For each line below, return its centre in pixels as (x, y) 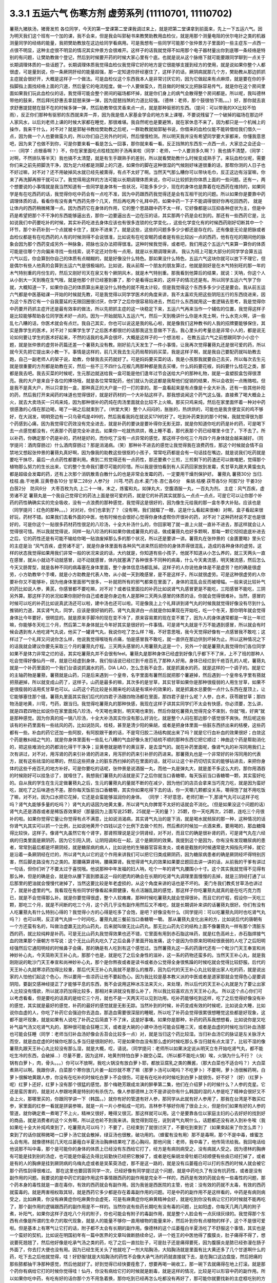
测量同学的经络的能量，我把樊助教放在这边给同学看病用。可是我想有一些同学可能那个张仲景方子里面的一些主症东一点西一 (137, 43)
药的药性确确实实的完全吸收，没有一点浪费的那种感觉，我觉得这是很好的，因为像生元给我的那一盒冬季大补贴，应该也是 (135, 502)
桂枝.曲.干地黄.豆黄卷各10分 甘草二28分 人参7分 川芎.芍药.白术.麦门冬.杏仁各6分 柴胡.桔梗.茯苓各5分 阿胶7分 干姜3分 (136, 481)
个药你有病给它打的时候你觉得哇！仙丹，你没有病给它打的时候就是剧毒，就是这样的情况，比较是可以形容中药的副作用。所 (137, 1271)
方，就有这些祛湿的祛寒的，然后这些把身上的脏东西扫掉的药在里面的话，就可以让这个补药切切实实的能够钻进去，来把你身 (137, 761)
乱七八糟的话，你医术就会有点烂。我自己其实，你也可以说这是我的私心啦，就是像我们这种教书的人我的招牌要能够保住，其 (137, 323)
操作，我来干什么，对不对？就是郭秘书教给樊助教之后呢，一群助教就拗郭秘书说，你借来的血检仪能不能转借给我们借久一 (135, 129)
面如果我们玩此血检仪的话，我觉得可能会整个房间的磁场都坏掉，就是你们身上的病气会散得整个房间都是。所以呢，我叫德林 (137, 93)
